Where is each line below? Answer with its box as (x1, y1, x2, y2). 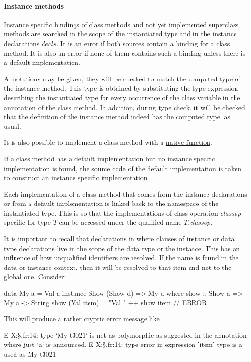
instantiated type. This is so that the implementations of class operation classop (4, 207, 241, 218)
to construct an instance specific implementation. (4, 173, 149, 183)
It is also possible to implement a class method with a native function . (4, 137, 212, 147)
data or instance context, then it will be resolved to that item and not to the (4, 262, 232, 272)
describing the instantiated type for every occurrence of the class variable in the (4, 92, 240, 102)
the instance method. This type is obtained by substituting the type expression (4, 83, 238, 93)
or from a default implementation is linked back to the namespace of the (4, 198, 219, 208)
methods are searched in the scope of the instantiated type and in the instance (4, 29, 237, 39)
